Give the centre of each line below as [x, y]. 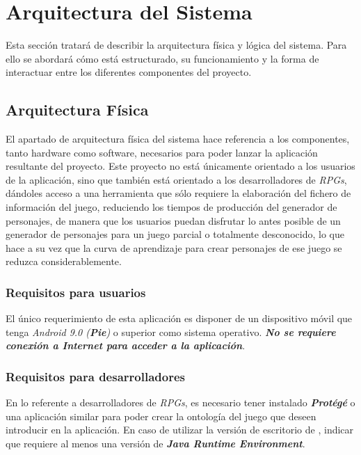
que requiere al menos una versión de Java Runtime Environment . [155, 444]
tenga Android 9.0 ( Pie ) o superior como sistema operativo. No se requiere [171, 332]
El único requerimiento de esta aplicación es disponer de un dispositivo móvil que [179, 318]
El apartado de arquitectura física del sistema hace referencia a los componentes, [178, 139]
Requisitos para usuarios [76, 292]
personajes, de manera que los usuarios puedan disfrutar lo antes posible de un [173, 220]
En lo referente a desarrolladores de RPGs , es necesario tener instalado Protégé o [180, 402]
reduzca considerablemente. [64, 261]
